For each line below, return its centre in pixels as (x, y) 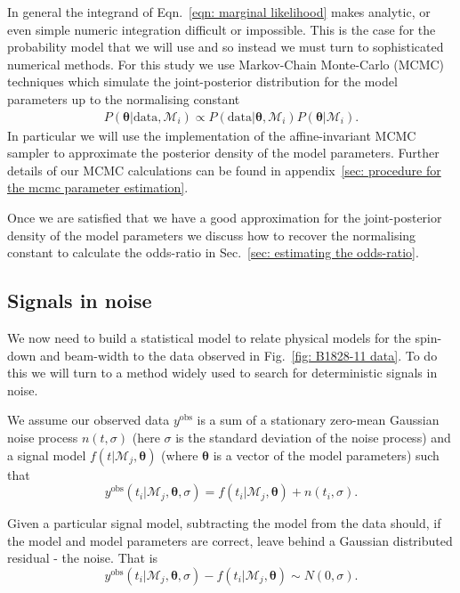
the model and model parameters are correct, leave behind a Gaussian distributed (230, 540)
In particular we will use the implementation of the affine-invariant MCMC (212, 135)
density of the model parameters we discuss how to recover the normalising (212, 235)
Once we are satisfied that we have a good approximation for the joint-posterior (225, 217)
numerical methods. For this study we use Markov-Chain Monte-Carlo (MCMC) (226, 64)
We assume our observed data (89, 420)
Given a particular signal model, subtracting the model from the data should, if (224, 523)
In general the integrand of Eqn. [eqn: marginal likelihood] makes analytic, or (219, 12)
